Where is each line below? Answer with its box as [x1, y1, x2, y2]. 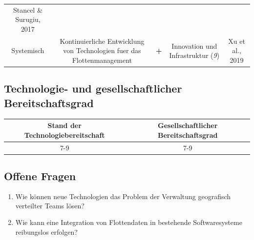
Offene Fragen [4, 168, 76, 184]
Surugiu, [15, 14, 41, 24]
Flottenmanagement [72, 55, 132, 65]
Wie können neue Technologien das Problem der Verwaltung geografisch [15, 191, 231, 201]
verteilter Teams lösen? [15, 201, 85, 211]
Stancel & [13, 4, 42, 15]
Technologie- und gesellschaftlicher [4, 81, 182, 96]
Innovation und [171, 40, 217, 51]
